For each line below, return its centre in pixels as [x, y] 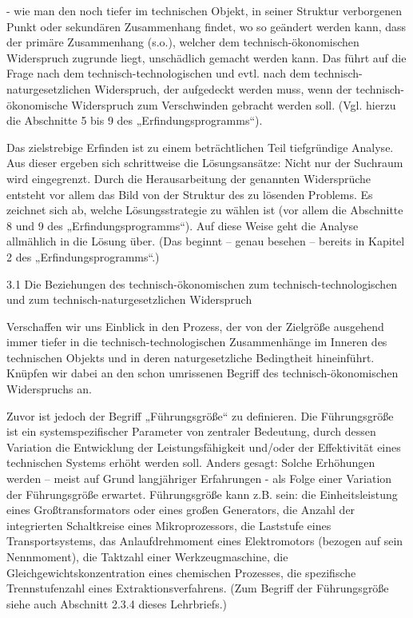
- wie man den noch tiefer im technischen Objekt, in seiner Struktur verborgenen [205, 10]
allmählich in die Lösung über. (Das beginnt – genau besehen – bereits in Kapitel [206, 241]
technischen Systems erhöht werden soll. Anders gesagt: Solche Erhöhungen [191, 463]
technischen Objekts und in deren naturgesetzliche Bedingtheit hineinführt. [191, 357]
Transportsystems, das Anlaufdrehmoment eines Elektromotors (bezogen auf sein [205, 541]
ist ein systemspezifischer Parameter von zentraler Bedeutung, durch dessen [191, 431]
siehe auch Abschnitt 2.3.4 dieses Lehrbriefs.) [117, 603]
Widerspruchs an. [49, 389]
